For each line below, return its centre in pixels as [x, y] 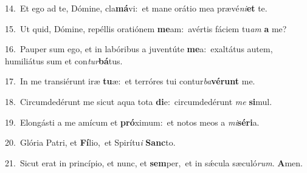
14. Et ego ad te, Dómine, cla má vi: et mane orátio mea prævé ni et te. [136, 8]
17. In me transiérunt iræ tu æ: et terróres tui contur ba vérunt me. [130, 81]
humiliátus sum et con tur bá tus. [64, 60]
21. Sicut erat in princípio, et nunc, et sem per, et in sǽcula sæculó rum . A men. [154, 162]
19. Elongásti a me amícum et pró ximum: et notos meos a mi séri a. [132, 122]
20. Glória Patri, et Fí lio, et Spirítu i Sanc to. [90, 142]
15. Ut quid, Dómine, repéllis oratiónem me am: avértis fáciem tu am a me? [146, 28]
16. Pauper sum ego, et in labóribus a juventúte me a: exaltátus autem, [139, 49]
